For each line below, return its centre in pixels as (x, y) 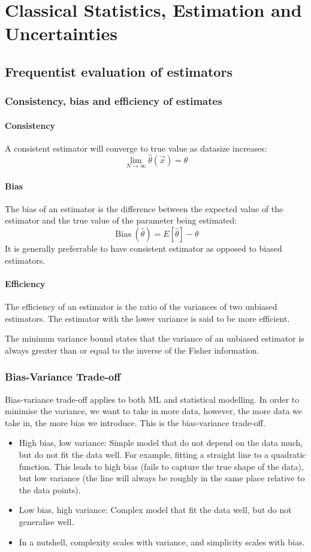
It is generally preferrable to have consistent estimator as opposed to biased (144, 248)
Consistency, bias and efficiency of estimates (114, 101)
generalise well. (46, 521)
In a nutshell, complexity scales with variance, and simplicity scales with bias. (162, 542)
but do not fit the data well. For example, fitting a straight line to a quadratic (162, 454)
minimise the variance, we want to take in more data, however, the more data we (153, 411)
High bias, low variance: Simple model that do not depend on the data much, (161, 443)
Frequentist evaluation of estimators (119, 71)
